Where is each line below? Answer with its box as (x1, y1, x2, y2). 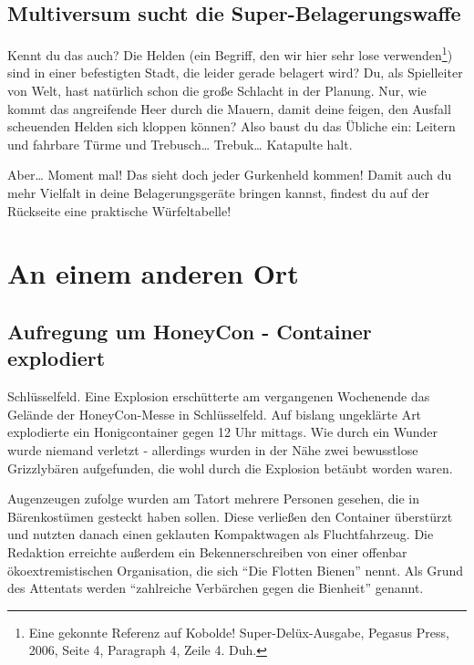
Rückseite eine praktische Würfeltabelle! (7, 201, 232, 220)
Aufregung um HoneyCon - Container (7, 317, 372, 345)
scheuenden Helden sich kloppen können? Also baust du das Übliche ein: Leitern (7, 117, 456, 136)
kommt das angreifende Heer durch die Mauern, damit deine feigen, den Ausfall (7, 99, 451, 118)
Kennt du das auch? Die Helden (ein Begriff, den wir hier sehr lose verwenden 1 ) (7, 43, 453, 64)
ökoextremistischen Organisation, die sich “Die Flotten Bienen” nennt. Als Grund (7, 560, 464, 579)
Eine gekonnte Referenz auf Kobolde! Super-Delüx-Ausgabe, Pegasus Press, (28, 622, 449, 641)
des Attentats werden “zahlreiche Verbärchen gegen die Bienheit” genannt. (7, 578, 424, 597)
